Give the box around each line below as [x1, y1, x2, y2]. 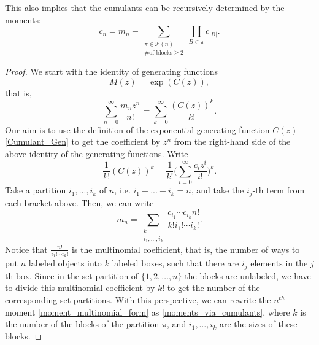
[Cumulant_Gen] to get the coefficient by [5, 135, 161, 148]
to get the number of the [167, 281, 260, 294]
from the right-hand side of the [174, 135, 291, 148]
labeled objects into [28, 257, 102, 269]
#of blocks [144, 49, 172, 56]
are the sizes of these [219, 317, 298, 330]
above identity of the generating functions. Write [5, 147, 188, 160]
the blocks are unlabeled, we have [185, 269, 311, 282]
